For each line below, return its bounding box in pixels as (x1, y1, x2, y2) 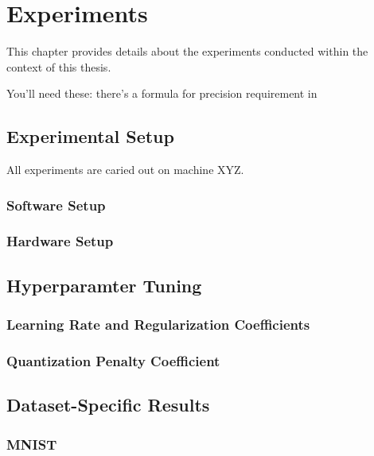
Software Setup (6, 195, 106, 214)
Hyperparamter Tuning (6, 272, 202, 297)
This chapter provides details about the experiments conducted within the (6, 43, 368, 60)
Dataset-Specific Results (6, 392, 210, 417)
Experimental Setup (6, 124, 174, 149)
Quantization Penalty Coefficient (6, 350, 220, 370)
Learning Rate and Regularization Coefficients (6, 315, 310, 334)
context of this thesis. (6, 58, 111, 75)
